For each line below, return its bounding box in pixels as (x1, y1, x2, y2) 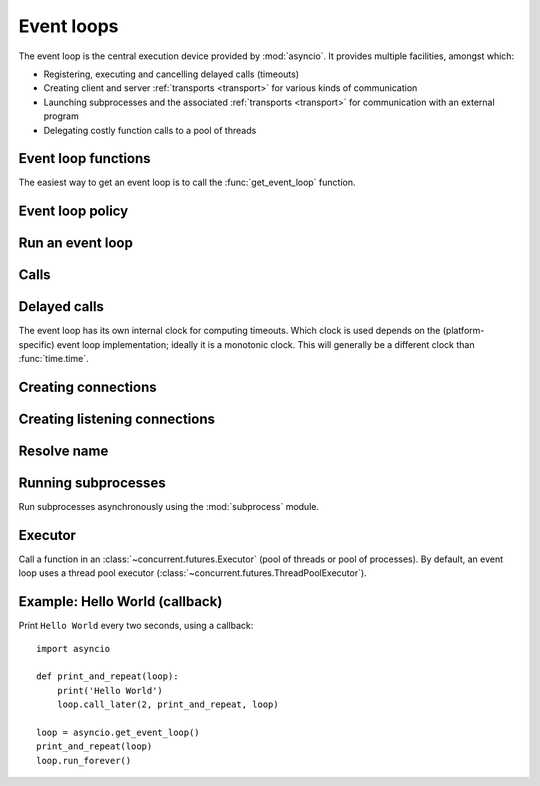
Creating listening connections (18, 410, 215, 427)
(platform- (442, 325, 485, 337)
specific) (18, 338, 55, 350)
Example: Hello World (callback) (18, 593, 223, 610)
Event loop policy (18, 203, 129, 220)
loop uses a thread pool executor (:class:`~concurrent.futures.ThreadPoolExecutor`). (18, 567, 367, 579)
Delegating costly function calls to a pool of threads (43, 124, 257, 136)
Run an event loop (18, 235, 134, 252)
